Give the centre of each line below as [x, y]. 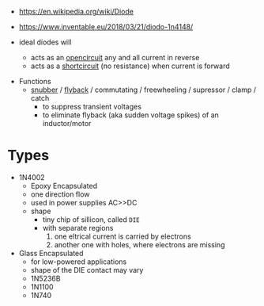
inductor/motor [67, 123]
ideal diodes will [45, 42]
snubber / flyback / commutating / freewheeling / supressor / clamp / [143, 90]
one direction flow [60, 194]
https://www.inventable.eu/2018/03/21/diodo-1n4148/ [106, 27]
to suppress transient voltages [92, 107]
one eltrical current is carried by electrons [123, 236]
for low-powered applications [79, 262]
